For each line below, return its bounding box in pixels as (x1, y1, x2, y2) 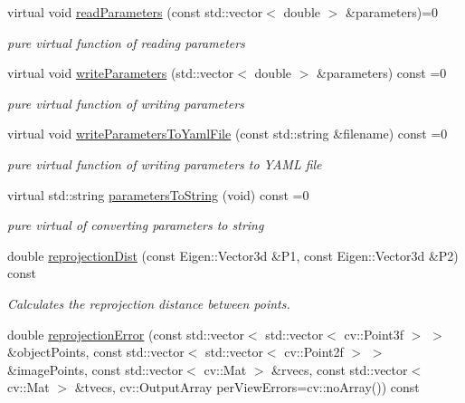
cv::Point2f (284, 342, 344, 361)
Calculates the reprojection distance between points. (7, 293, 290, 312)
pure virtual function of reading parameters (7, 33, 245, 52)
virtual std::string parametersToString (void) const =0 (7, 185, 309, 204)
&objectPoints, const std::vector (7, 342, 185, 361)
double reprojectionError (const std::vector (7, 324, 244, 343)
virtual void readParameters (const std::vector (7, 3, 263, 21)
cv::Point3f (344, 324, 404, 343)
